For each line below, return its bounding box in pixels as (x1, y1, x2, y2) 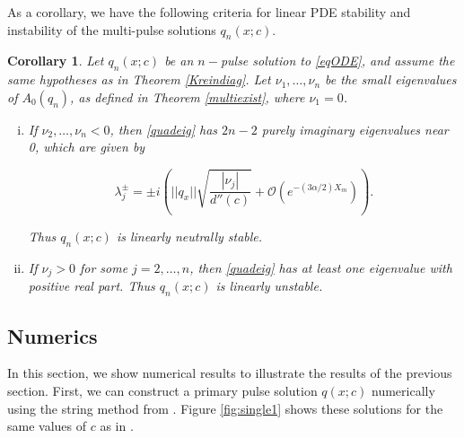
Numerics (7, 321, 98, 349)
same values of (7, 416, 87, 435)
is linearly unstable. (215, 276, 323, 295)
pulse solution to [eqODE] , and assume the (220, 51, 455, 70)
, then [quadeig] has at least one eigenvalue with (189, 258, 452, 277)
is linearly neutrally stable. (116, 227, 263, 246)
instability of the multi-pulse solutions (7, 20, 216, 39)
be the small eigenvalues (325, 70, 457, 89)
